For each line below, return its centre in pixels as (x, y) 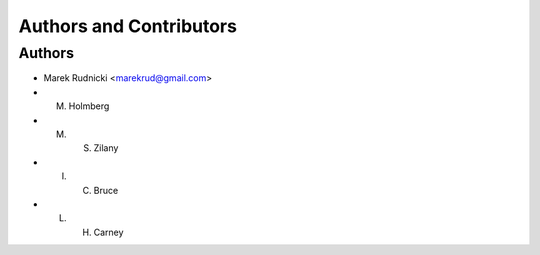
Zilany (106, 148)
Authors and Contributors (127, 26)
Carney (108, 232)
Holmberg (89, 106)
